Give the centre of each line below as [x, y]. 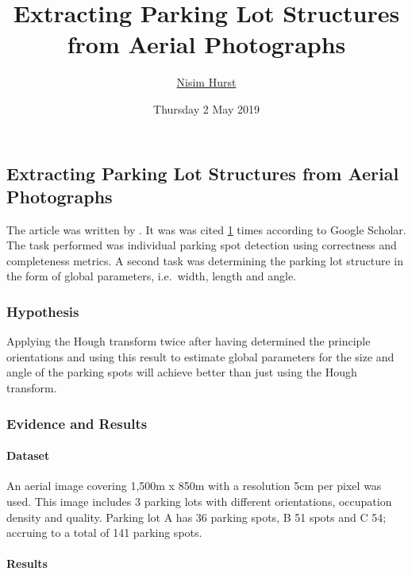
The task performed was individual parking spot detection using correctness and [202, 245]
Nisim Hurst [206, 82]
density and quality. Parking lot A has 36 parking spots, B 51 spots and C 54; [196, 517]
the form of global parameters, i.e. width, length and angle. [152, 276]
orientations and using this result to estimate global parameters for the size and [200, 356]
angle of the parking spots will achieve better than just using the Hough [182, 372]
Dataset [28, 455]
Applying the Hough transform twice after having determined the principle [189, 341]
